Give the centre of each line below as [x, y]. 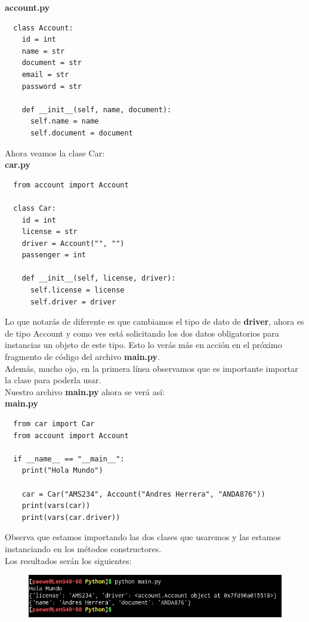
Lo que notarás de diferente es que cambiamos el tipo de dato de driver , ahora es [154, 321]
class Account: [43, 28]
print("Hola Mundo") [62, 471]
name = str [43, 51]
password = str [52, 86]
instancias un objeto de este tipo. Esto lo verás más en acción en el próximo [143, 345]
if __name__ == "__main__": [69, 459]
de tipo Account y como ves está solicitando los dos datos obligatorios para [142, 333]
